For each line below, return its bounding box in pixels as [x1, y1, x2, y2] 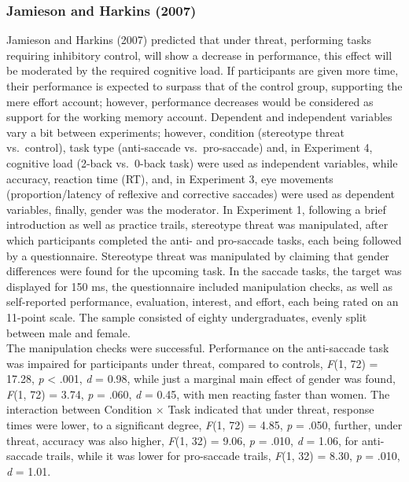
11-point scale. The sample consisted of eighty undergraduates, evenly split [6, 308, 367, 325]
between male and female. [6, 324, 131, 340]
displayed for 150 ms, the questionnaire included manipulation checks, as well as [6, 278, 392, 294]
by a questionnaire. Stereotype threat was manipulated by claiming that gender [6, 247, 389, 263]
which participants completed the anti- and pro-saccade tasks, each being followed [6, 231, 402, 248]
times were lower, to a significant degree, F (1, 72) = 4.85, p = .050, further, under [6, 417, 403, 433]
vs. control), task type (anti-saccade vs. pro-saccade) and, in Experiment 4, [6, 139, 373, 156]
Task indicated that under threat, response [168, 401, 374, 418]
